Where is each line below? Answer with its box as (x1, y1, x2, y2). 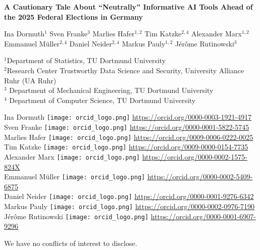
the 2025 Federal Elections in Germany (4, 11, 143, 22)
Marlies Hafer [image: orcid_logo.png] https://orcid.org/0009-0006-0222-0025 (4, 131, 253, 142)
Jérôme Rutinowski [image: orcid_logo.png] (4, 211, 149, 221)
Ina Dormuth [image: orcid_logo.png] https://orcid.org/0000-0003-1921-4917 (4, 112, 252, 122)
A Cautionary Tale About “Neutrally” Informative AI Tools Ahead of (4, 2, 253, 12)
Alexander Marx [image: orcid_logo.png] (4, 151, 140, 162)
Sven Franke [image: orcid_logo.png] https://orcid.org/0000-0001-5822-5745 (4, 122, 249, 132)
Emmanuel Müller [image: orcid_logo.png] (4, 171, 145, 182)
